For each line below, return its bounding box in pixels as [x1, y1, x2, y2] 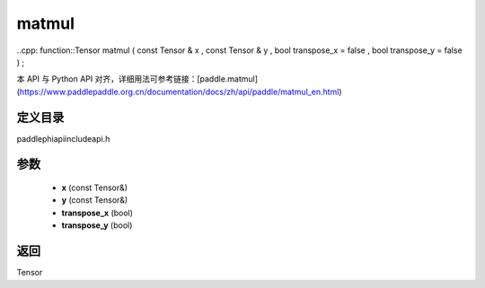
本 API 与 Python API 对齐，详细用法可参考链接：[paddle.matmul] [16, 74, 259, 84]
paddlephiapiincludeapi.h [16, 133, 110, 144]
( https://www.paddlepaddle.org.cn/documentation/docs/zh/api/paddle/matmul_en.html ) [16, 86, 342, 97]
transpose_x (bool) [61, 207, 134, 218]
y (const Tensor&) [61, 195, 128, 205]
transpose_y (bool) [61, 220, 133, 231]
